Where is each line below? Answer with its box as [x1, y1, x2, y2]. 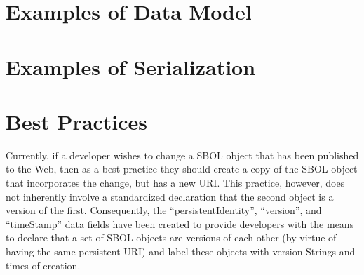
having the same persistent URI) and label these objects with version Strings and [6, 244, 356, 259]
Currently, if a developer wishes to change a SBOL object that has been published [6, 147, 359, 162]
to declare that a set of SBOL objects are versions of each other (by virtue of [6, 230, 337, 245]
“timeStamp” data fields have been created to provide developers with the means [6, 216, 354, 231]
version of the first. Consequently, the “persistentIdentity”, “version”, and [6, 203, 322, 217]
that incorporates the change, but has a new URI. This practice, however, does [6, 175, 345, 190]
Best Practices [6, 107, 148, 135]
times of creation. [6, 257, 81, 272]
